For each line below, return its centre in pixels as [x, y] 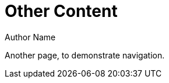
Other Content [61, 11]
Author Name [30, 37]
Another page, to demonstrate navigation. [85, 55]
